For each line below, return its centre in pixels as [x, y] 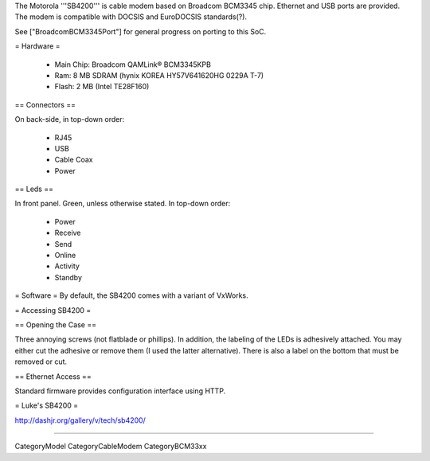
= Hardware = [37, 46]
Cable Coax [74, 160]
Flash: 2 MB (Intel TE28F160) [102, 87]
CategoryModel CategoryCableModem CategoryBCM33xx [111, 447]
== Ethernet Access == [53, 376]
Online [65, 256]
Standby [68, 277]
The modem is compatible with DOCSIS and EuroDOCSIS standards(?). [131, 17]
